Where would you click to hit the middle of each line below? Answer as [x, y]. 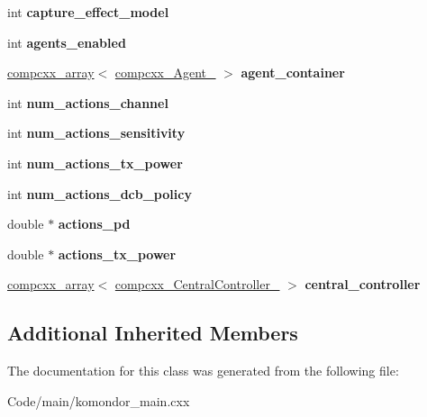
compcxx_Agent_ [165, 73]
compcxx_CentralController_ [197, 284]
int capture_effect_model [88, 12]
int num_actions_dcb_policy [100, 193]
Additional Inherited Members [153, 333]
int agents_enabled [67, 42]
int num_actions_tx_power [95, 163]
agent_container [293, 73]
